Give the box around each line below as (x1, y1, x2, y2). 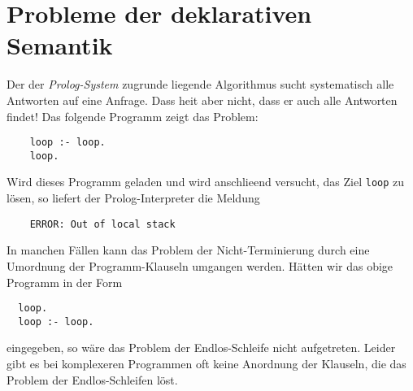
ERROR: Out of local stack (29, 218, 176, 230)
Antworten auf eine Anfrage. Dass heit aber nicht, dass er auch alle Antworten (7, 91, 398, 108)
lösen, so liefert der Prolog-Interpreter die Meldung (7, 189, 260, 206)
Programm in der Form (7, 273, 123, 290)
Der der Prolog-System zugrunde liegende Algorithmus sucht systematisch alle (7, 76, 394, 93)
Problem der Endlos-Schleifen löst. (7, 371, 178, 388)
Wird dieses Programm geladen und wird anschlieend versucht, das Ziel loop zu (7, 173, 405, 190)
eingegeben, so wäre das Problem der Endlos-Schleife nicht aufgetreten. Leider (7, 339, 396, 356)
